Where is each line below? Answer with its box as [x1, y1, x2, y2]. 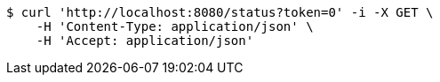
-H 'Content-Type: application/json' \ [36, 19, 314, 34]
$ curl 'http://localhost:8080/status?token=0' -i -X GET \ [6, 5, 434, 19]
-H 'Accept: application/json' [36, 34, 254, 48]
